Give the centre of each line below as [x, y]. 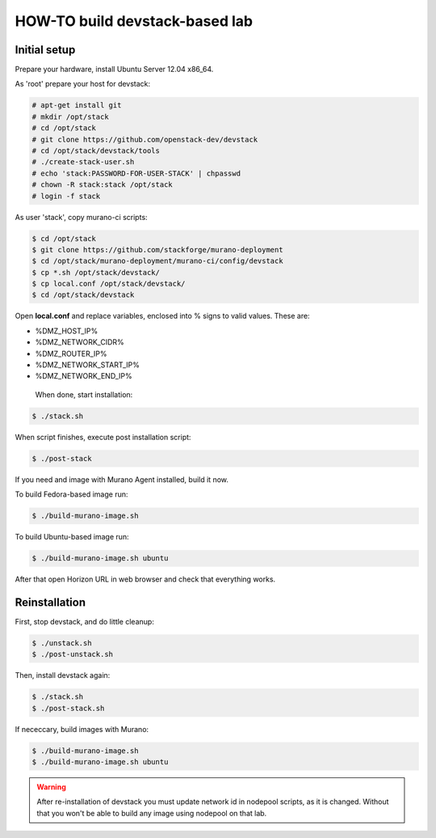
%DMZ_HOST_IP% [67, 331]
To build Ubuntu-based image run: [72, 537]
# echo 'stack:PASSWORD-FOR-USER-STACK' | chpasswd [136, 173]
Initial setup [45, 50]
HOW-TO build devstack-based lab [134, 21]
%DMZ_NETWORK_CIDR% [80, 342]
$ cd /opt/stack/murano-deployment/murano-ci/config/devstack [157, 261]
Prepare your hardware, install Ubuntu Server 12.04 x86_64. [114, 70]
